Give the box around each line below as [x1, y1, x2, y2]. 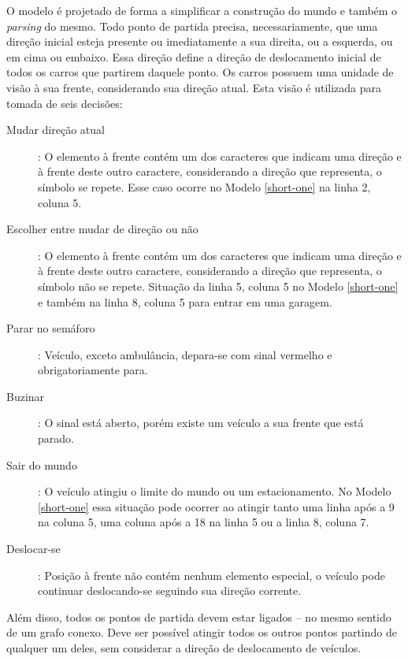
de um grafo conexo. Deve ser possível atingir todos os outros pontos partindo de [6, 624, 397, 641]
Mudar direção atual [6, 121, 105, 138]
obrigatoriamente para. [38, 362, 148, 378]
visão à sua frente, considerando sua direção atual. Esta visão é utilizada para [6, 79, 382, 95]
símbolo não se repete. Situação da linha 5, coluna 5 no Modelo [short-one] [38, 277, 399, 294]
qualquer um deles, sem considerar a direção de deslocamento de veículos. [6, 640, 362, 655]
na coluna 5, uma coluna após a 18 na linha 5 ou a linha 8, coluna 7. [38, 514, 369, 530]
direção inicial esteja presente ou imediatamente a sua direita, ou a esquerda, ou [6, 33, 393, 50]
